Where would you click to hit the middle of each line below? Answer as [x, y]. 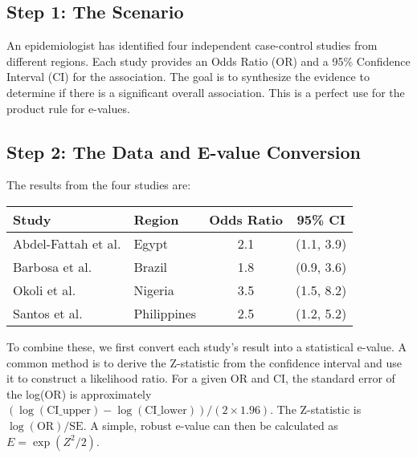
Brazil [151, 266]
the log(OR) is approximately [79, 393]
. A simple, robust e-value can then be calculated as [211, 425]
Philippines [165, 313]
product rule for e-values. [68, 108]
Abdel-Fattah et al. [67, 243]
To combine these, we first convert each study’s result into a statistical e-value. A [206, 346]
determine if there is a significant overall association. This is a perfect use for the [206, 92]
